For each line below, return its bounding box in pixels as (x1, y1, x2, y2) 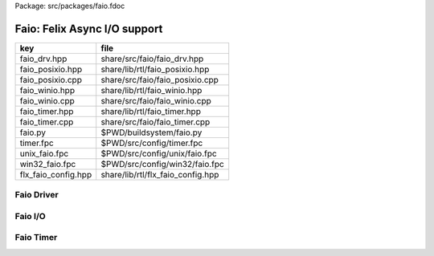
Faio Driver (14, 189, 59, 201)
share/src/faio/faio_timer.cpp (100, 116, 211, 128)
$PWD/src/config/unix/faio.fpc (100, 148, 217, 159)
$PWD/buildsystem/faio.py (100, 127, 203, 138)
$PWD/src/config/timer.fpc (100, 137, 203, 148)
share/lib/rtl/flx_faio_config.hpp (100, 169, 219, 180)
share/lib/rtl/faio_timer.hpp (100, 105, 201, 116)
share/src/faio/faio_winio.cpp (100, 95, 212, 106)
